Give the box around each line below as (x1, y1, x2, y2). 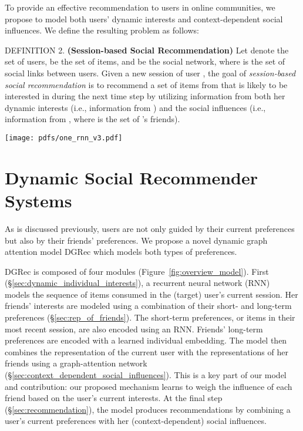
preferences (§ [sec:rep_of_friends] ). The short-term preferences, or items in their (5, 311, 295, 324)
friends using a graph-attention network (5, 357, 147, 369)
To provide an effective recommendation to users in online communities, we (5, 1, 275, 13)
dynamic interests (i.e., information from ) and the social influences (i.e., (5, 101, 266, 113)
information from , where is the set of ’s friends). (5, 113, 180, 125)
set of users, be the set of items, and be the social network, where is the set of (5, 55, 285, 68)
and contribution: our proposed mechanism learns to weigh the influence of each (5, 380, 292, 392)
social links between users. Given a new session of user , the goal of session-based (5, 66, 296, 79)
